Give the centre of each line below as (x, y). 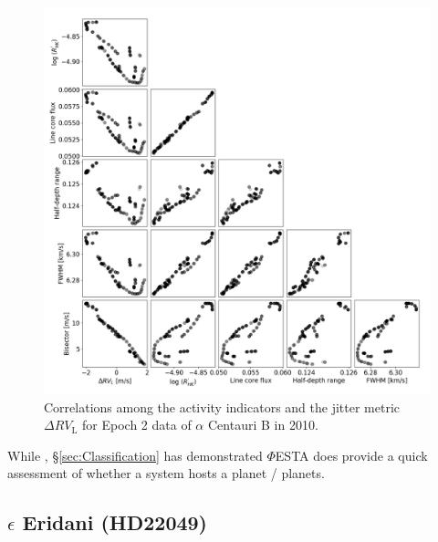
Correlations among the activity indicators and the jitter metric (222, 406)
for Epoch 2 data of (137, 425)
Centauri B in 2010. (263, 425)
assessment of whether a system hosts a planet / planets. (166, 473)
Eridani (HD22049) (115, 522)
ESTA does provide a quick (351, 455)
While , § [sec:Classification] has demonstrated (135, 455)
